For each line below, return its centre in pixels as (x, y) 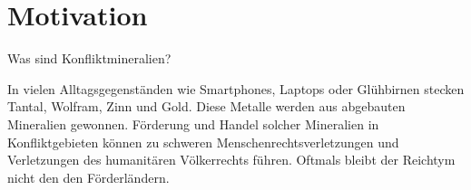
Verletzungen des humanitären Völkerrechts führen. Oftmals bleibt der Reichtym (231, 160)
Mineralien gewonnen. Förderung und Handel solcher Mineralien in (193, 123)
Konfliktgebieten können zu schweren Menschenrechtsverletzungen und (203, 142)
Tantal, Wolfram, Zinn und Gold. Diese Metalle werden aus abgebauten (206, 106)
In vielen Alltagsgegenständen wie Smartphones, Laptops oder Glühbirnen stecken (236, 88)
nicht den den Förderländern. (88, 177)
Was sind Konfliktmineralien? (89, 58)
